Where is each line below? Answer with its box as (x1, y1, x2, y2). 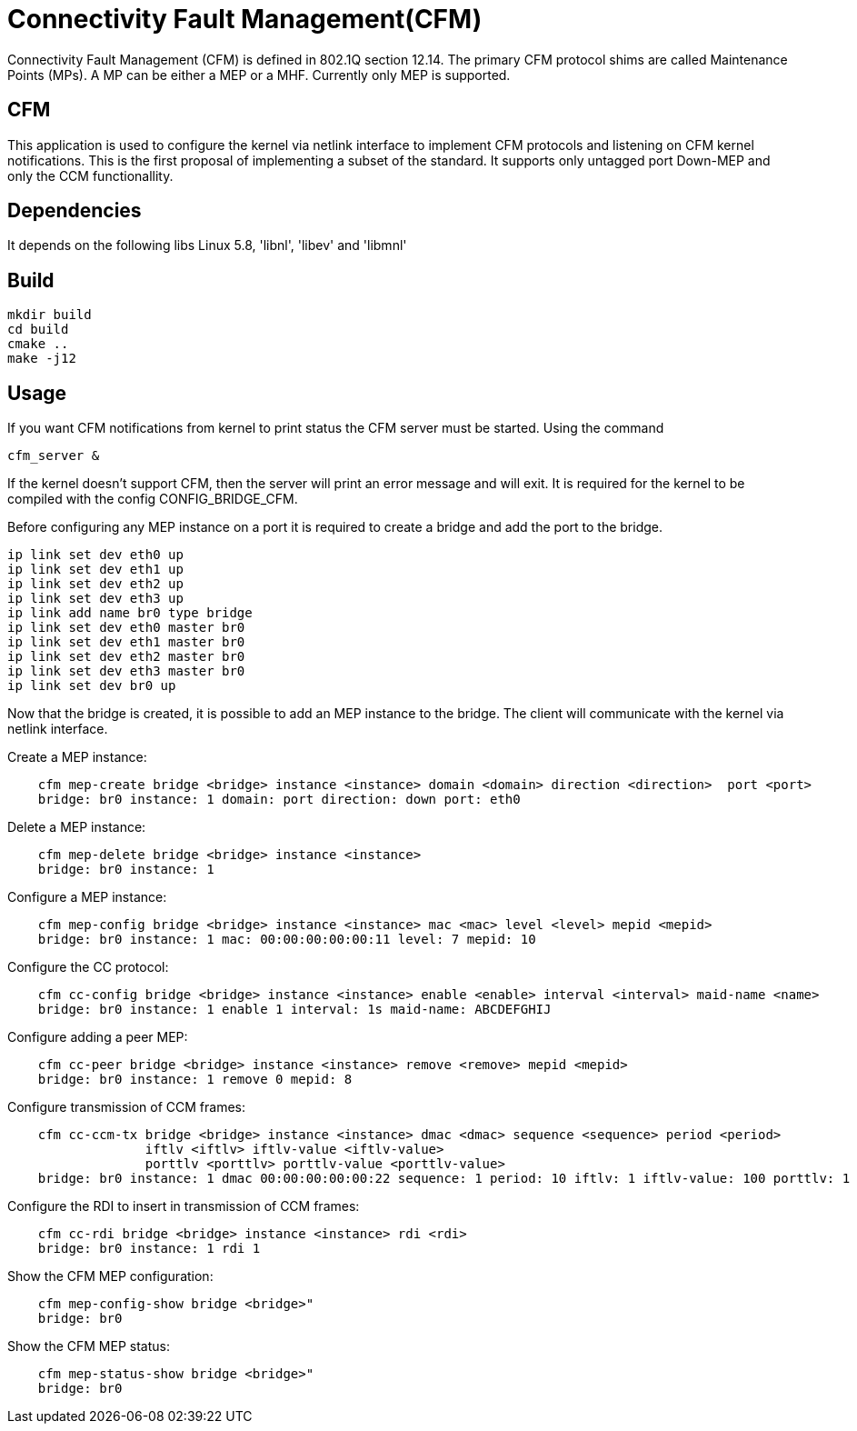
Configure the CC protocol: (7, 959, 169, 976)
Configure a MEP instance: (7, 889, 167, 906)
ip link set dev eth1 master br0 (7, 635, 245, 650)
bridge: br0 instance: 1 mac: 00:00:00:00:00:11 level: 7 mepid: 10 (37, 932, 536, 947)
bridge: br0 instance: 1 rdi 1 (37, 1241, 261, 1256)
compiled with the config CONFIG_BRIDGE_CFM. (7, 491, 298, 507)
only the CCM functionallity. (7, 167, 174, 184)
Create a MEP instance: (7, 749, 147, 766)
